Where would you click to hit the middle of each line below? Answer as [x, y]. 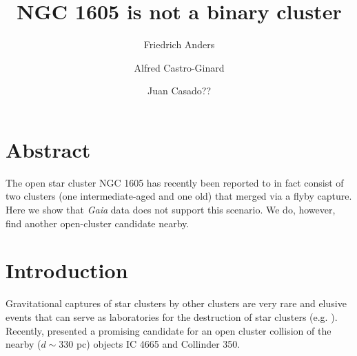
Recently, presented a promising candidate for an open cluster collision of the [169, 330]
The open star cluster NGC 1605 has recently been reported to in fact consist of [175, 182]
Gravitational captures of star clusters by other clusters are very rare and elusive [176, 303]
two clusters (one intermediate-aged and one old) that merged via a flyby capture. [179, 196]
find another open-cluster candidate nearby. [98, 223]
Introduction [67, 270]
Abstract [48, 149]
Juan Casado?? [179, 91]
